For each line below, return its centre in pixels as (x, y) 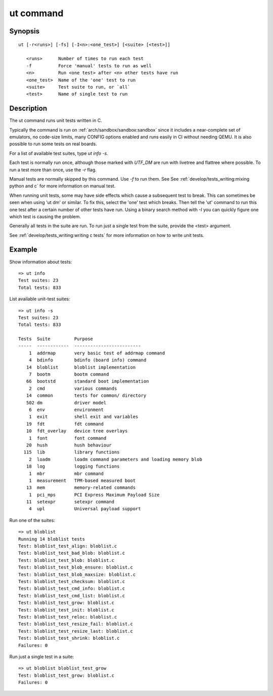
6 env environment (66, 410)
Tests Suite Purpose (56, 339)
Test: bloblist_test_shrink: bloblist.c (69, 638)
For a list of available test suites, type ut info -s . (59, 153)
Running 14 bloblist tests (52, 539)
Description (28, 109)
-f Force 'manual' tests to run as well (89, 66)
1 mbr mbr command (66, 474)
